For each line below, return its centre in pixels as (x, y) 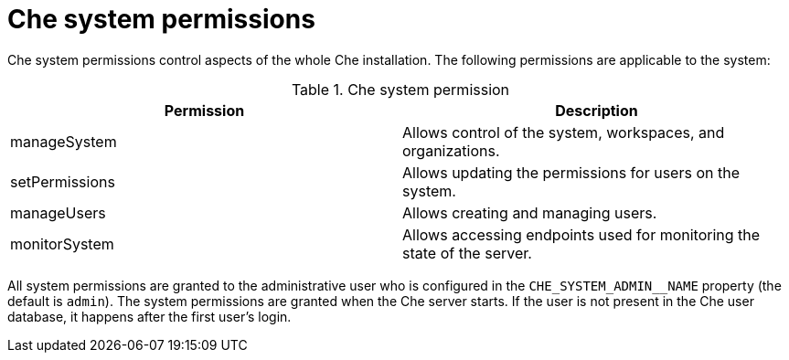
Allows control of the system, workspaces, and (564, 132)
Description (597, 110)
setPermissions (63, 181)
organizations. (451, 150)
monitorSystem (62, 244)
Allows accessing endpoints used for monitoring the (581, 234)
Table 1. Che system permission (400, 89)
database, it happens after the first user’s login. (149, 316)
